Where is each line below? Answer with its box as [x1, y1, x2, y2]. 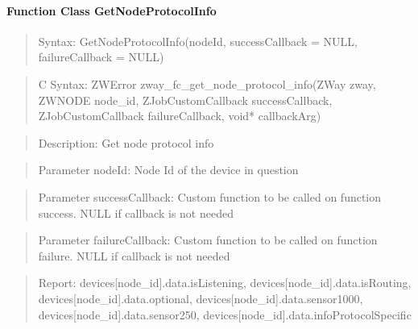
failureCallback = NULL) [38, 48, 164, 65]
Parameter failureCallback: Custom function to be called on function [38, 231, 378, 248]
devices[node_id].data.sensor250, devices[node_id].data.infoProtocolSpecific [38, 306, 412, 323]
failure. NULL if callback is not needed [38, 247, 230, 264]
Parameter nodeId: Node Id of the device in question [38, 161, 299, 178]
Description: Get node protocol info [38, 134, 214, 151]
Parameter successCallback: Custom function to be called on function [38, 188, 382, 205]
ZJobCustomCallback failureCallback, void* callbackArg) [38, 107, 321, 124]
